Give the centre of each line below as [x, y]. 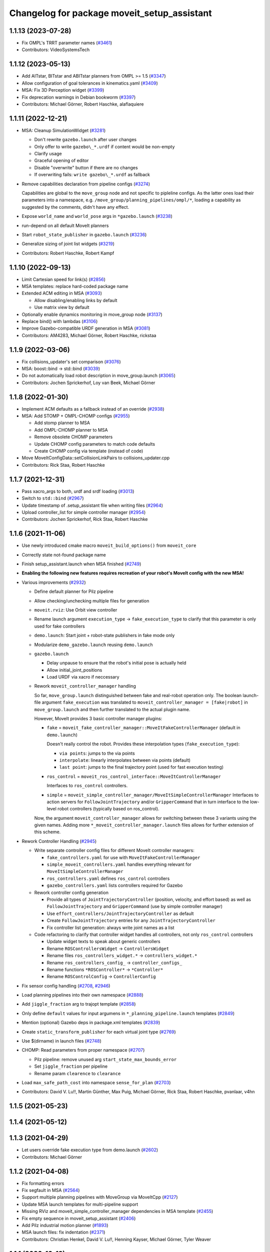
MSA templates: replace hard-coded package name [75, 286]
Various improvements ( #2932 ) [54, 582]
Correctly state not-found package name [64, 555]
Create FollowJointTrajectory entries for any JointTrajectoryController [131, 920]
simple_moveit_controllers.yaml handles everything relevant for [119, 864]
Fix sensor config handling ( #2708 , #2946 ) [66, 986]
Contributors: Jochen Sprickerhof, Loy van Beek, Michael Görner [88, 383]
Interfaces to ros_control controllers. [87, 786]
